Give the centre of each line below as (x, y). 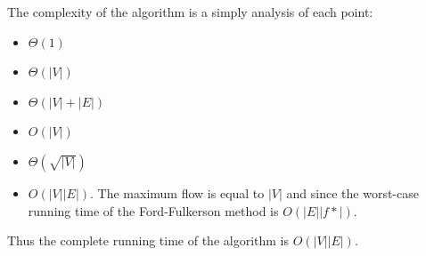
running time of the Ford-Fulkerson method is (153, 210)
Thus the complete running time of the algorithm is (148, 240)
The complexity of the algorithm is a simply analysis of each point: (190, 12)
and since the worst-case (352, 192)
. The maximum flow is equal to (177, 192)
